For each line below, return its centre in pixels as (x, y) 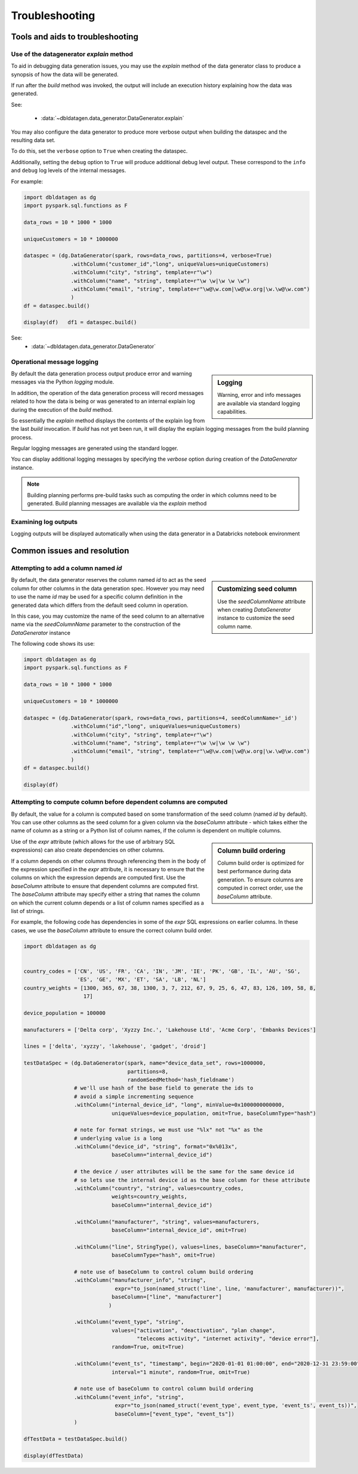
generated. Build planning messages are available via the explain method (117, 504)
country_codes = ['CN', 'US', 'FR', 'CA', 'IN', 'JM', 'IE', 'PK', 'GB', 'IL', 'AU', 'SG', (162, 971)
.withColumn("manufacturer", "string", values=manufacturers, (166, 1222)
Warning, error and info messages (259, 395)
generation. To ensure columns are (260, 880)
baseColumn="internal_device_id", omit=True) (179, 1230)
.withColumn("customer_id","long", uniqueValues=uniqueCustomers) (170, 264)
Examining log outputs (44, 522)
